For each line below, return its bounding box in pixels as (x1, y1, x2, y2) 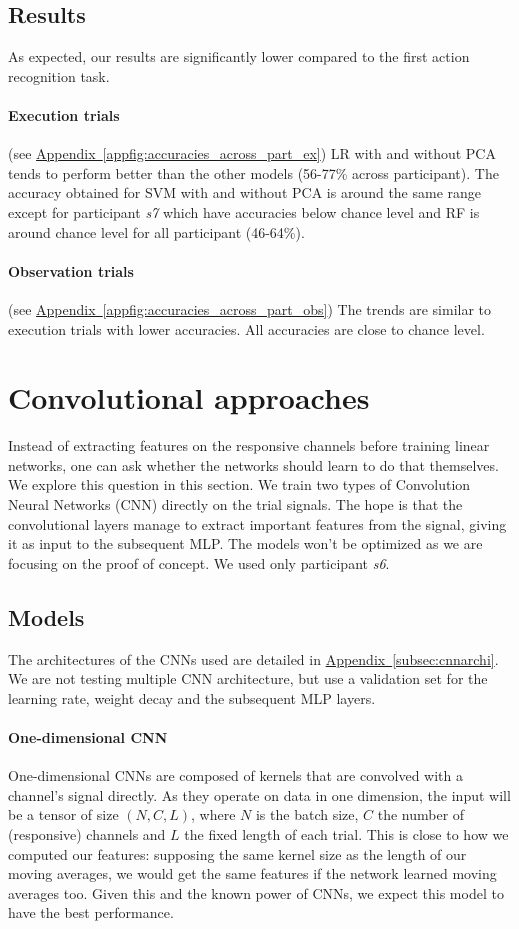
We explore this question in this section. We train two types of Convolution (8, 474, 471, 495)
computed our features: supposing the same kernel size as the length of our (8, 843, 467, 864)
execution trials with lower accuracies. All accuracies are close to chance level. (8, 318, 485, 339)
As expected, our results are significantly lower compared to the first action (8, 46, 470, 67)
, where (191, 804, 236, 825)
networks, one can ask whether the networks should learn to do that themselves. (8, 454, 499, 475)
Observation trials (8, 260, 134, 281)
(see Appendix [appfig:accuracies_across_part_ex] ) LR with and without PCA (8, 143, 496, 164)
